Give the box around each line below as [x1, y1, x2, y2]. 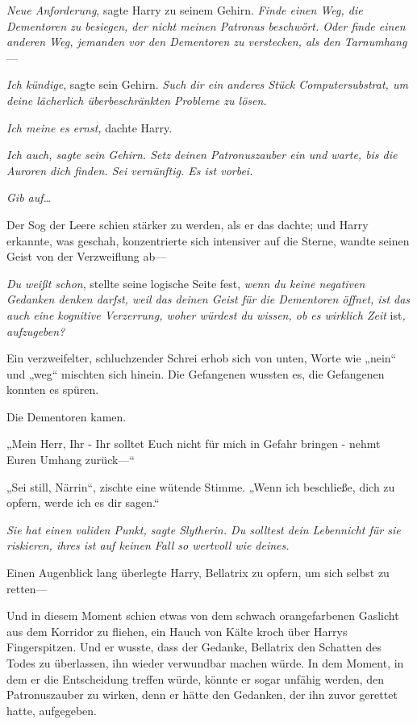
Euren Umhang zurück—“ [6, 451, 135, 468]
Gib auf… [6, 189, 52, 206]
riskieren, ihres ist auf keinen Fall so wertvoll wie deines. [6, 537, 290, 554]
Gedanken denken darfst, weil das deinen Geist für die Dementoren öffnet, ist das [6, 291, 411, 308]
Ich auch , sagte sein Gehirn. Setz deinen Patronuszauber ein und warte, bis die [6, 146, 398, 163]
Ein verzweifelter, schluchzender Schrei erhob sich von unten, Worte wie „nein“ [6, 349, 397, 366]
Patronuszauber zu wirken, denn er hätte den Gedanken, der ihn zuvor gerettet [6, 686, 398, 703]
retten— [6, 580, 48, 596]
